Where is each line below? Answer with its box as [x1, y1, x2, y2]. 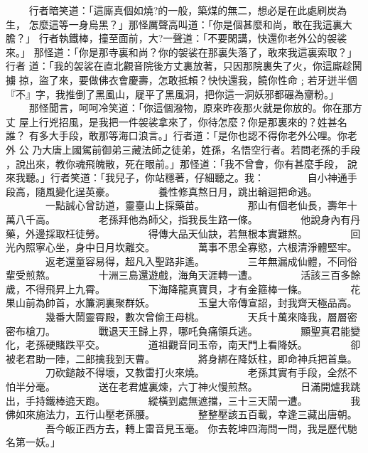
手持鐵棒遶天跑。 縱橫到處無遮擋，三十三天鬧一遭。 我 [25, 393, 361, 407]
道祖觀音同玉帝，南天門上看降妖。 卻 [148, 337, 361, 352]
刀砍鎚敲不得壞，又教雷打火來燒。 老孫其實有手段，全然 [45, 365, 347, 380]
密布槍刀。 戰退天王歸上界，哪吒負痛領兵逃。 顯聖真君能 [6, 323, 351, 338]
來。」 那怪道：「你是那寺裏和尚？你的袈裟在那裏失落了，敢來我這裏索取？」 [6, 44, 357, 59]
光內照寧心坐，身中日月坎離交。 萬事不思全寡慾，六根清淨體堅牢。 [6, 240, 357, 255]
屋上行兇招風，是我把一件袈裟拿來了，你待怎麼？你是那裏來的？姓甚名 [18, 114, 347, 129]
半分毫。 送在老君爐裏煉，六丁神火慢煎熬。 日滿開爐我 [15, 379, 351, 394]
